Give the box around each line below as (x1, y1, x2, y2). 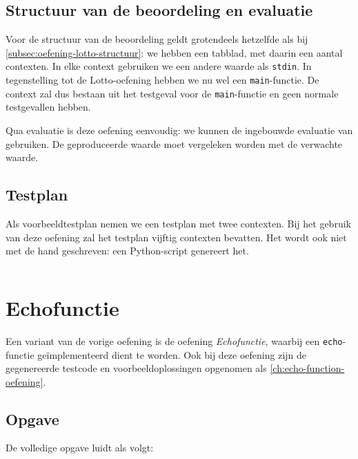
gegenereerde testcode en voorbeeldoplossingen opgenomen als (6, 361, 267, 375)
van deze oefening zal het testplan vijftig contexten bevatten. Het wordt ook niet (6, 230, 347, 244)
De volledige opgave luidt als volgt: (6, 440, 154, 455)
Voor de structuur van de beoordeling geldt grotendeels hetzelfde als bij (6, 32, 308, 46)
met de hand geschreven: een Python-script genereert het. (6, 243, 249, 258)
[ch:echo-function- (270, 361, 345, 375)
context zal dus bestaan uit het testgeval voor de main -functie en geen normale (6, 86, 339, 100)
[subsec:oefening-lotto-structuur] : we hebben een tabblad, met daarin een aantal (6, 45, 343, 59)
